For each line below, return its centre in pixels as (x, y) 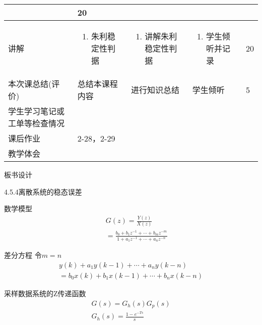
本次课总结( (30, 84)
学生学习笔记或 (37, 111)
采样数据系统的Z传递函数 (45, 293)
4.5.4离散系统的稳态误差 (43, 191)
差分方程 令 (23, 255)
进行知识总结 (155, 90)
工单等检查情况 (37, 123)
